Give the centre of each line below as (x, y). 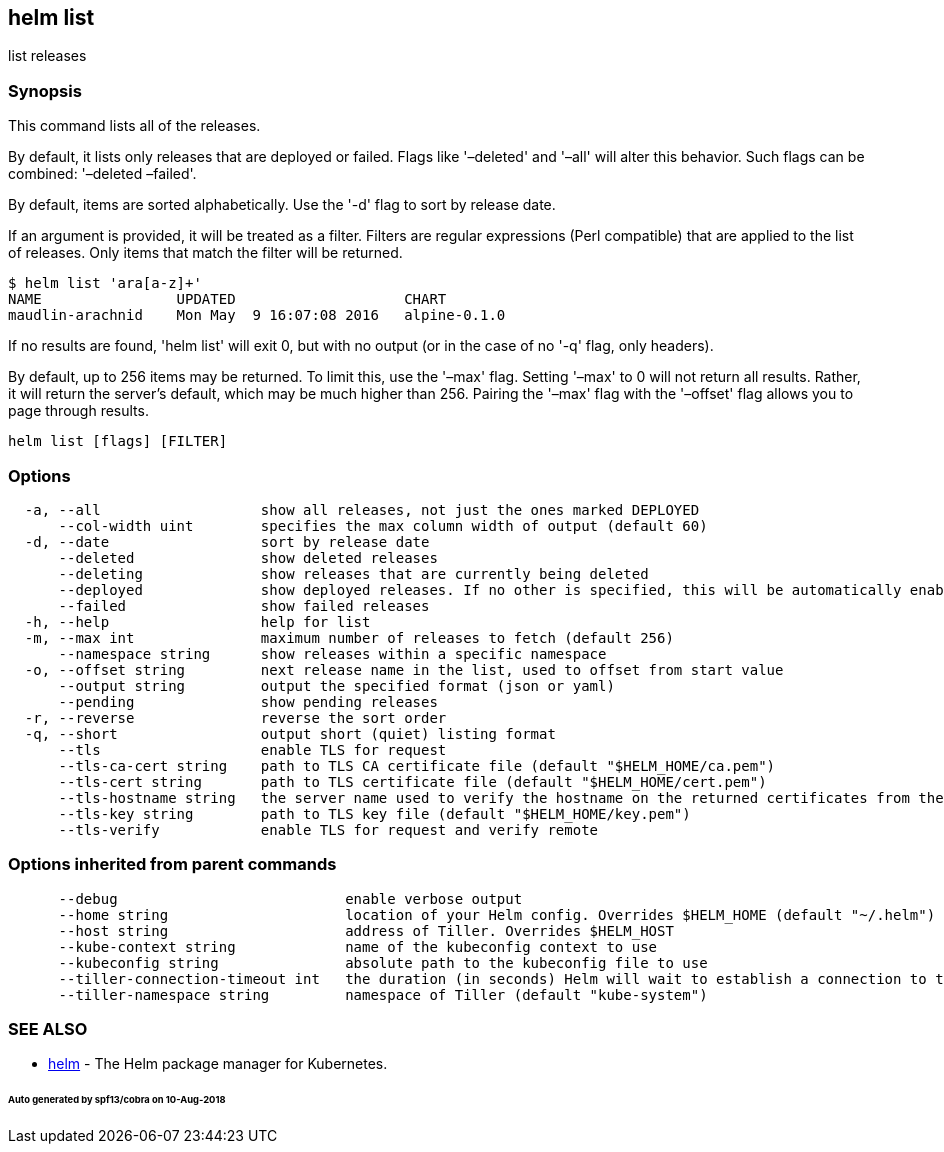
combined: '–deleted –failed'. (102, 174)
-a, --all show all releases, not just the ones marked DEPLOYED (362, 509)
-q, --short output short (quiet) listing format (290, 733)
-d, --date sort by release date (227, 541)
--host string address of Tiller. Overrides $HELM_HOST (366, 930)
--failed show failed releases (244, 605)
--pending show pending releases (248, 701)
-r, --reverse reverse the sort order (235, 717)
